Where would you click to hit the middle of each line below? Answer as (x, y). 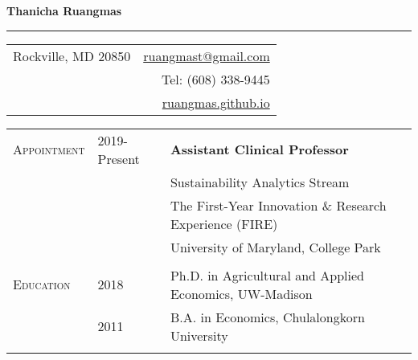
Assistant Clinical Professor (259, 149)
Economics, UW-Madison (241, 293)
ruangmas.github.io (216, 102)
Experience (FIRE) (224, 223)
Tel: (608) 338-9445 (216, 79)
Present (119, 158)
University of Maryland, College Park (275, 247)
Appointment (49, 149)
